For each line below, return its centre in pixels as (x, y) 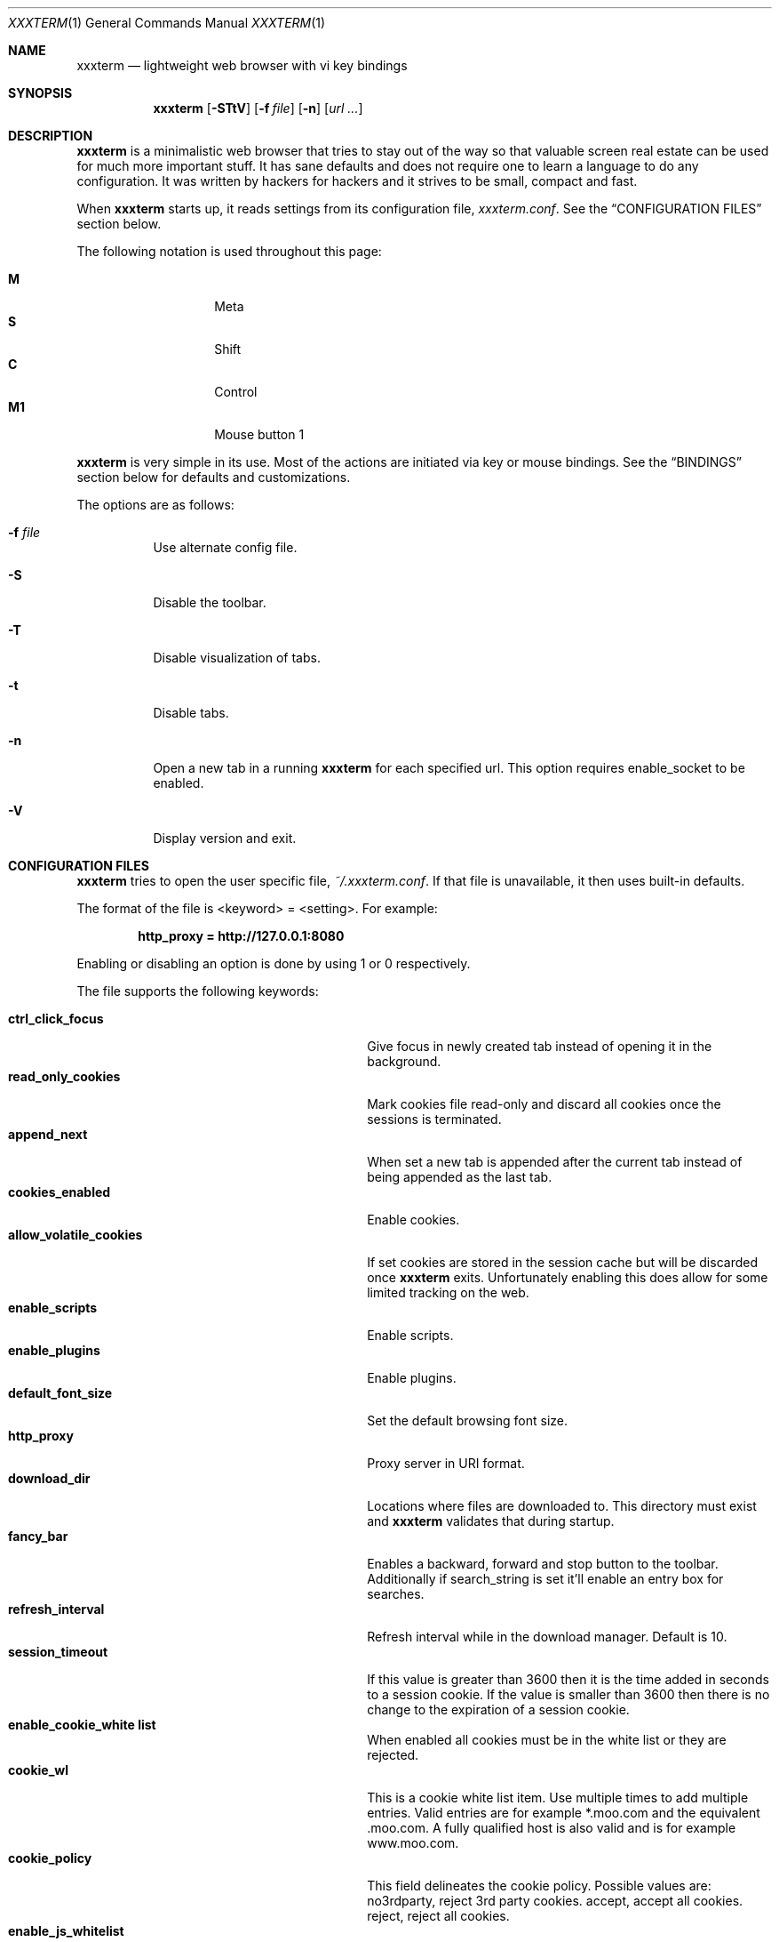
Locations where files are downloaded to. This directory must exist (562, 1506)
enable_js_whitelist (66, 1931)
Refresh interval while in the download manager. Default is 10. (547, 1637)
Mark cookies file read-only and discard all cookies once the (544, 1104)
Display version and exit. (225, 838)
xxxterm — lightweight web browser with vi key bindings (242, 65)
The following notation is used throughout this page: (229, 251)
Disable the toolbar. (210, 602)
